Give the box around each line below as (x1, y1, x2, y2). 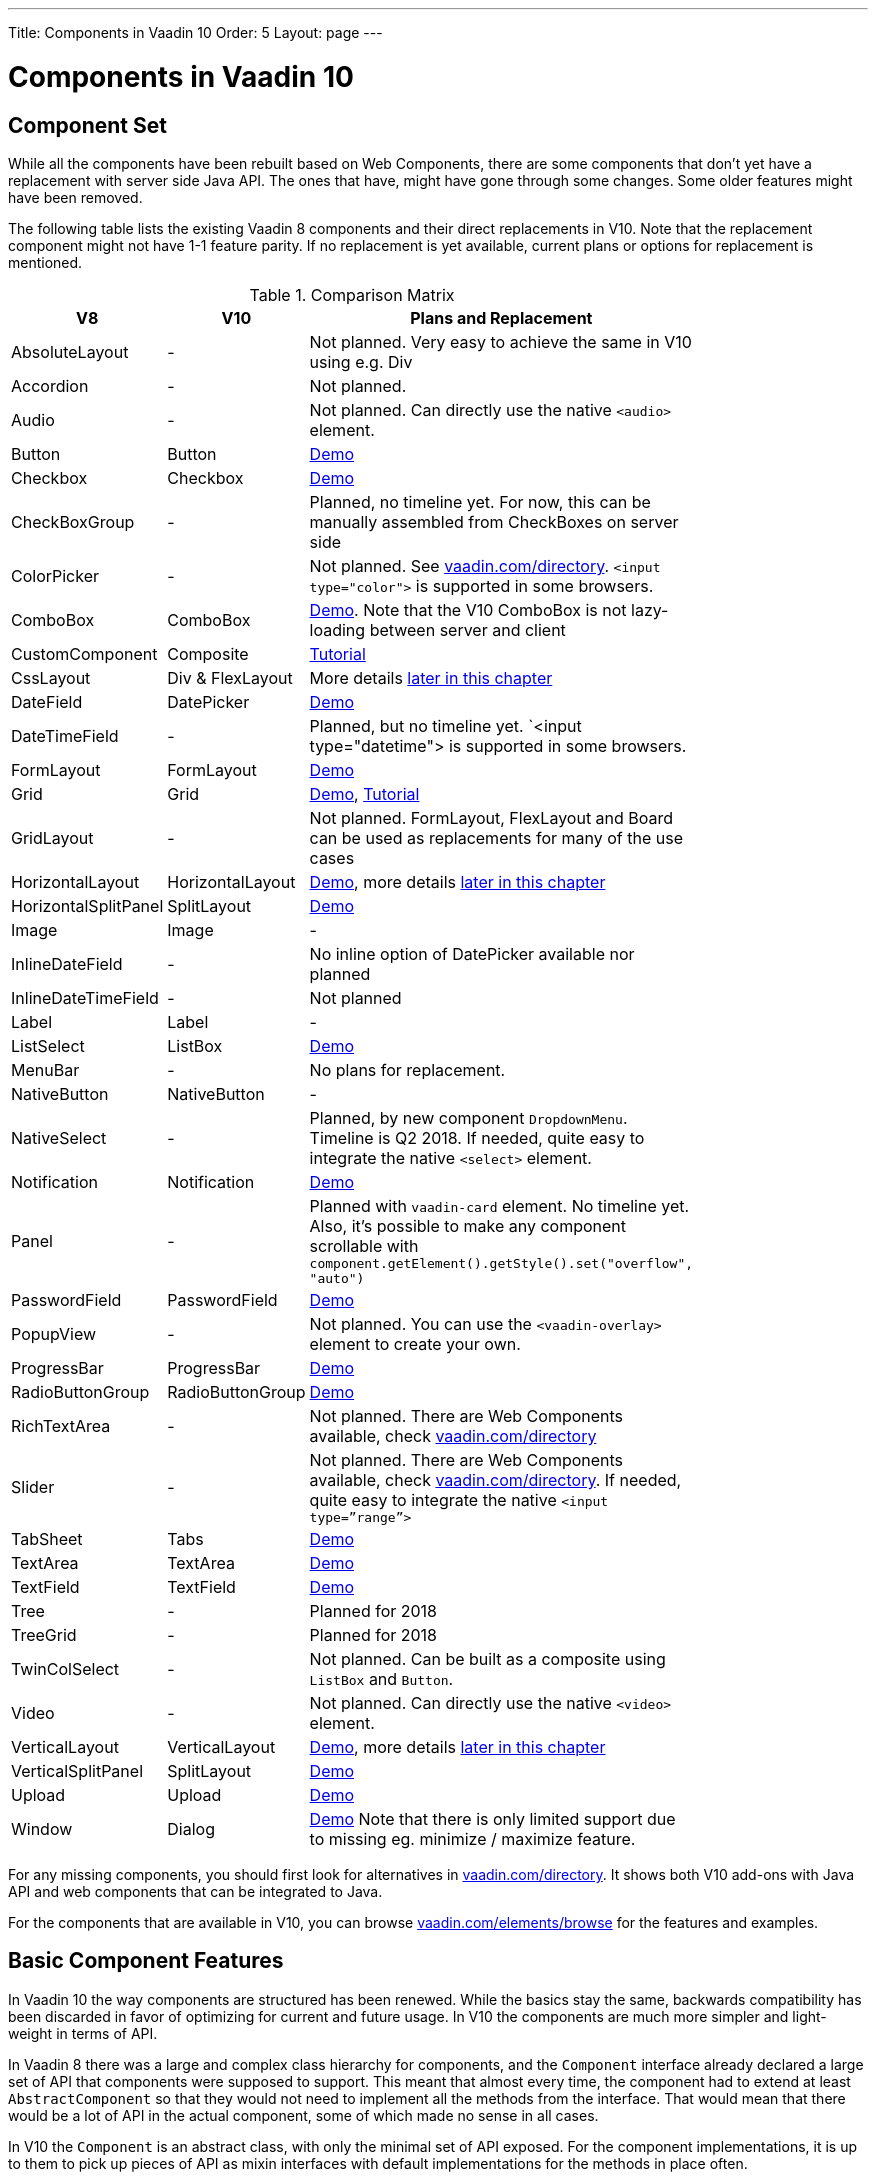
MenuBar (11, 1059, 80, 1080)
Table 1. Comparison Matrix (249, 284, 455, 305)
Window (11, 1818, 73, 1839)
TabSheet (11, 1528, 83, 1549)
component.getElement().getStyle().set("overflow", (309, 1255, 694, 1271)
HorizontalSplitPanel (11, 895, 164, 916)
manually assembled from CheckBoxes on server (309, 511, 679, 532)
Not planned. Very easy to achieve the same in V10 (309, 331, 692, 352)
